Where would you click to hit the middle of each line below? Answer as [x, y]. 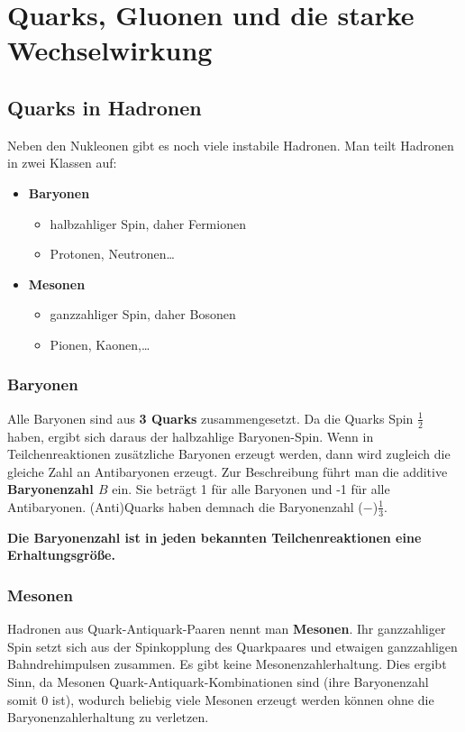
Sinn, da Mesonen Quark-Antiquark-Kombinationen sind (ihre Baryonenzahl [218, 681]
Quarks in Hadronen [105, 107]
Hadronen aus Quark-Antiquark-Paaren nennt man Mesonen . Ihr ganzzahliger [227, 629]
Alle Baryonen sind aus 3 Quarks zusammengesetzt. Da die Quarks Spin [210, 418]
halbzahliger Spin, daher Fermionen [148, 223]
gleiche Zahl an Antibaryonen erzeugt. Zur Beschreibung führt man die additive [228, 471]
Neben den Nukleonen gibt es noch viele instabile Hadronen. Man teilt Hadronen [231, 145]
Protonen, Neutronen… [112, 254]
